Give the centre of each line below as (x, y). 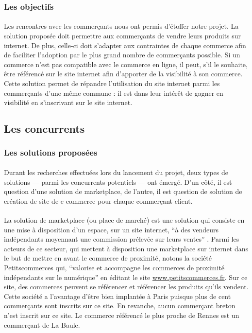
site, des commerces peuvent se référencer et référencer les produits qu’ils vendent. (126, 287)
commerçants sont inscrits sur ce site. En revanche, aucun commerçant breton (120, 306)
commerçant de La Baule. (42, 324)
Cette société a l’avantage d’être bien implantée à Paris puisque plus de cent (118, 296)
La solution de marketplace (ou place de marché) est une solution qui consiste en (124, 219)
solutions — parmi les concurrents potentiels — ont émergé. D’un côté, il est (118, 182)
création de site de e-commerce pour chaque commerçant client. (98, 201)
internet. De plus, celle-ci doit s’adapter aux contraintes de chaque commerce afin (125, 45)
